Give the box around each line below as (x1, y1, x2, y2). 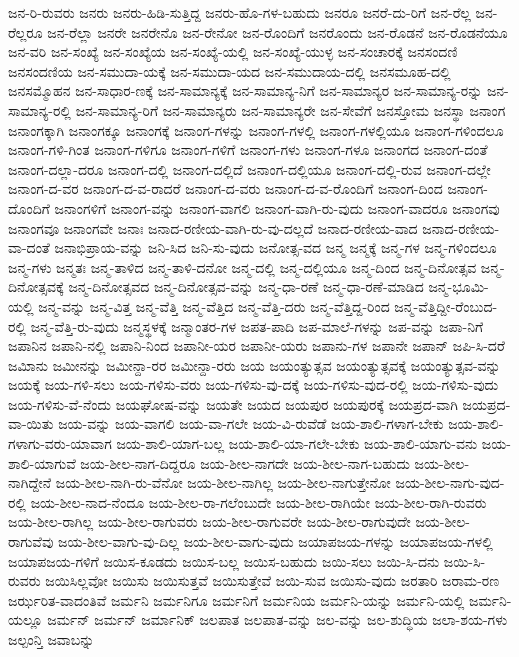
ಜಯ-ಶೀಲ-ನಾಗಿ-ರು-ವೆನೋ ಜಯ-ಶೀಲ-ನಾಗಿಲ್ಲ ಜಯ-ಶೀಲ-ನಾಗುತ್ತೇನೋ (55, 472, 391, 493)
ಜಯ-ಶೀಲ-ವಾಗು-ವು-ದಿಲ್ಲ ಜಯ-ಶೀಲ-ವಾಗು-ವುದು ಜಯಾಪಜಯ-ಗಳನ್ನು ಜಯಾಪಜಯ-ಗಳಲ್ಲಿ (57, 531, 493, 552)
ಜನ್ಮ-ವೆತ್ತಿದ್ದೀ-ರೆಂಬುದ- (394, 295, 498, 316)
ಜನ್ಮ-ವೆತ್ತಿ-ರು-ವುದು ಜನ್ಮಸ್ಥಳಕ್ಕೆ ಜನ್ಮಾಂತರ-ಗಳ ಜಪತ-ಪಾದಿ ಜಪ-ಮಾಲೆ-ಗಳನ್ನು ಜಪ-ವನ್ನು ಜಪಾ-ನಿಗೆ (30, 315, 484, 336)
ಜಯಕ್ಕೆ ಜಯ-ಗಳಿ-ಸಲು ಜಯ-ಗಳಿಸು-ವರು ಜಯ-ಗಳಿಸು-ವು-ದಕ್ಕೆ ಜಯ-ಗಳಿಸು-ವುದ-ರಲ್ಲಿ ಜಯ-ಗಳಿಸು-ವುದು (8, 374, 499, 395)
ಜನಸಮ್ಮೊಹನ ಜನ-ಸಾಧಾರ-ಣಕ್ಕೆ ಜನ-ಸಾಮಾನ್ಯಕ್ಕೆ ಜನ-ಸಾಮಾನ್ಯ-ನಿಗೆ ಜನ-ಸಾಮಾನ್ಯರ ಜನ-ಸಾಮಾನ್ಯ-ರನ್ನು (8, 80, 483, 101)
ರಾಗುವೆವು (8, 531, 54, 552)
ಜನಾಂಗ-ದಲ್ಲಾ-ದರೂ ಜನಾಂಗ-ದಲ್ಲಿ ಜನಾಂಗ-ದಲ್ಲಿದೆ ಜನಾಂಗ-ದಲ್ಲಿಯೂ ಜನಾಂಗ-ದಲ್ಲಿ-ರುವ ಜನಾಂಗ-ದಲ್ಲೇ (8, 158, 491, 179)
